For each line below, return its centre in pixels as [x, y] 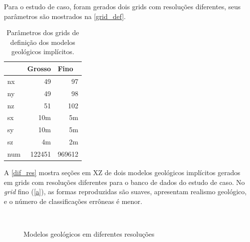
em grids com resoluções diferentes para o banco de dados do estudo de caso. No [125, 182]
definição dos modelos [43, 42]
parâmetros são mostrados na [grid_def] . [65, 16]
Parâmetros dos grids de [43, 32]
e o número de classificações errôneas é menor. [73, 201]
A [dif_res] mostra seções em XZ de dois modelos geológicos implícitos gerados [122, 172]
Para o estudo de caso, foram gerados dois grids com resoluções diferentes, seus [122, 6]
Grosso [39, 68]
